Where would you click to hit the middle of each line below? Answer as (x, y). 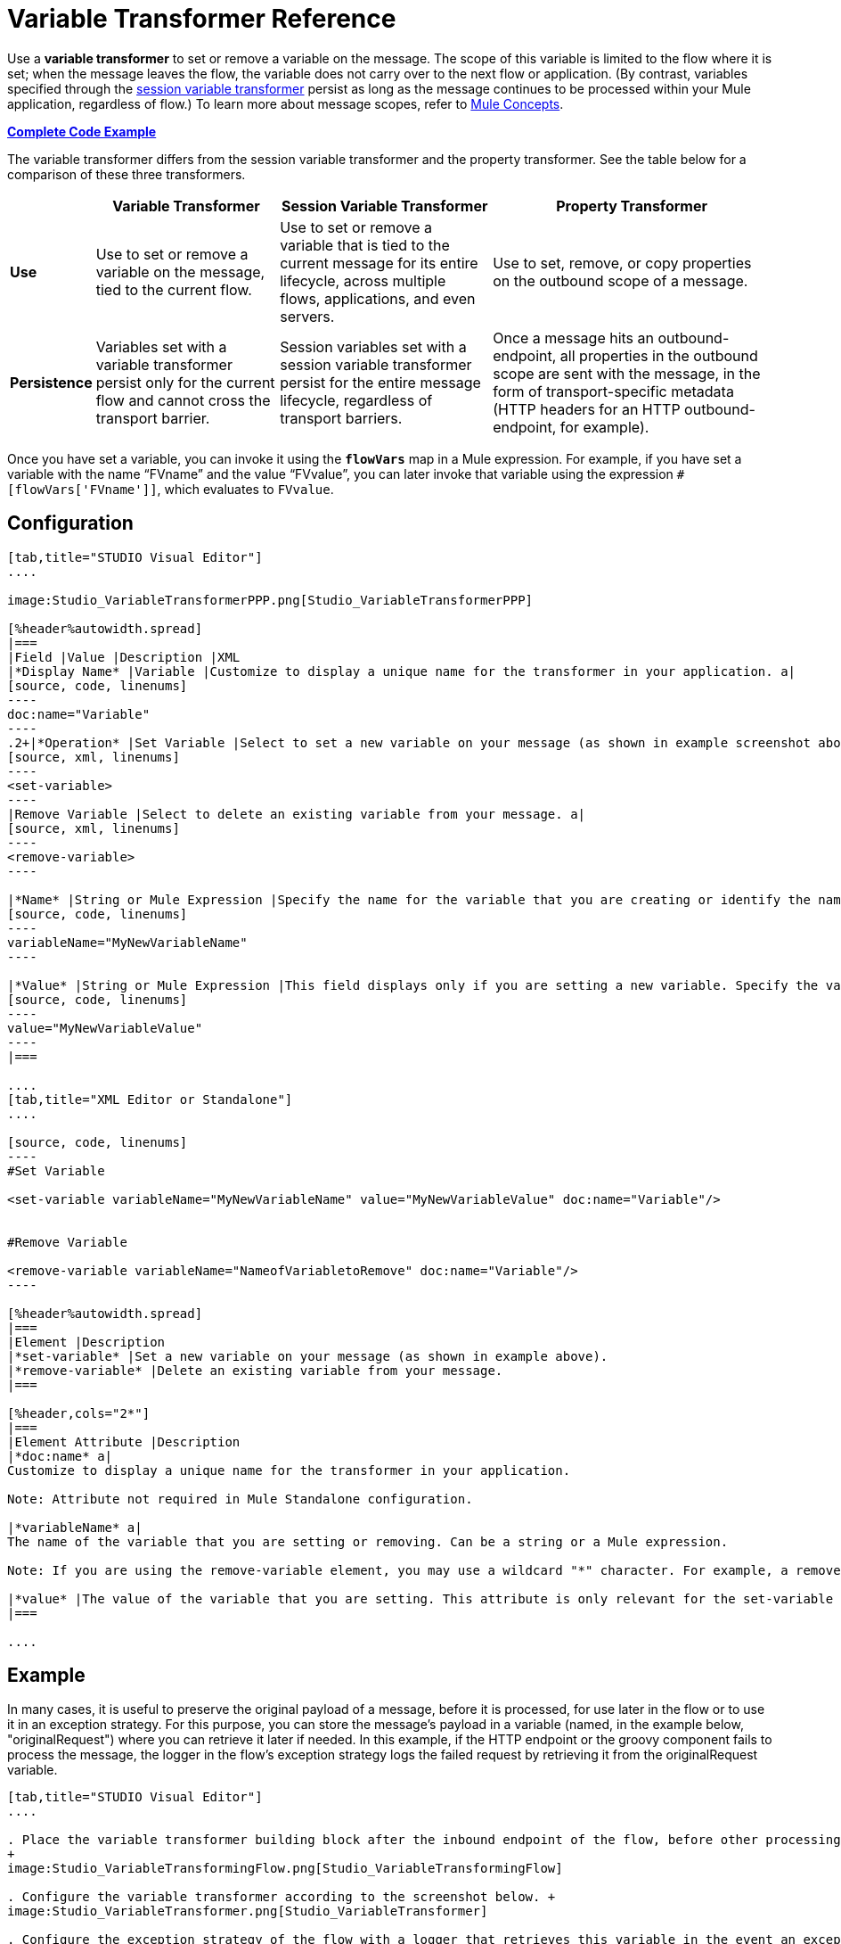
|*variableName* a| (75, 1527)
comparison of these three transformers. (127, 174)
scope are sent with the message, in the (627, 373)
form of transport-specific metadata (613, 391)
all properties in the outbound (659, 355)
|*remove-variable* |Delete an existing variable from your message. (255, 1370)
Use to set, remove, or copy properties (622, 263)
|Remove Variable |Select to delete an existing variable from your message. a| (297, 814)
